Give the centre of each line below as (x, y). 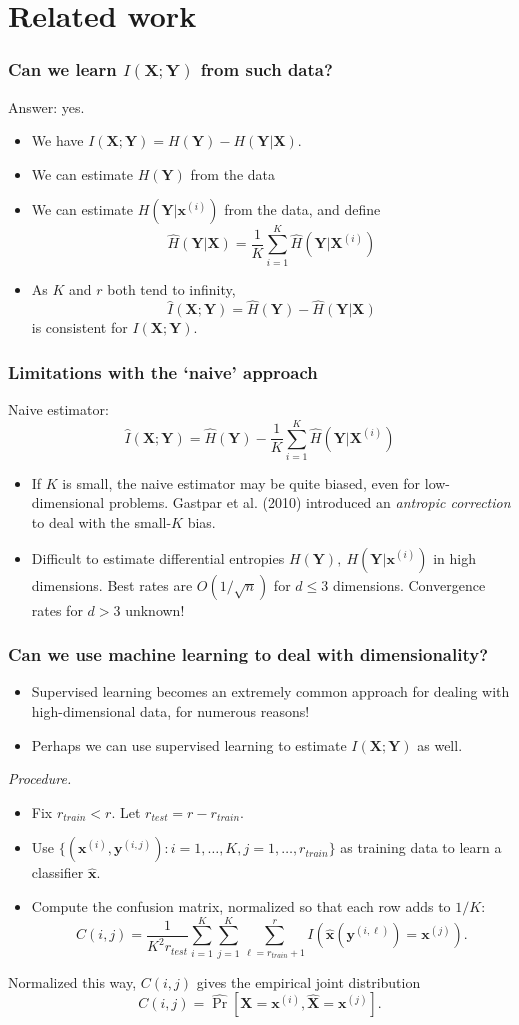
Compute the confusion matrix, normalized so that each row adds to (241, 906)
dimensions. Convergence (409, 584)
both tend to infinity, (171, 288)
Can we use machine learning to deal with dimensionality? (248, 654)
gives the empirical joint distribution (308, 981)
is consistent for (79, 327)
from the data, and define (302, 209)
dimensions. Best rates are (112, 584)
